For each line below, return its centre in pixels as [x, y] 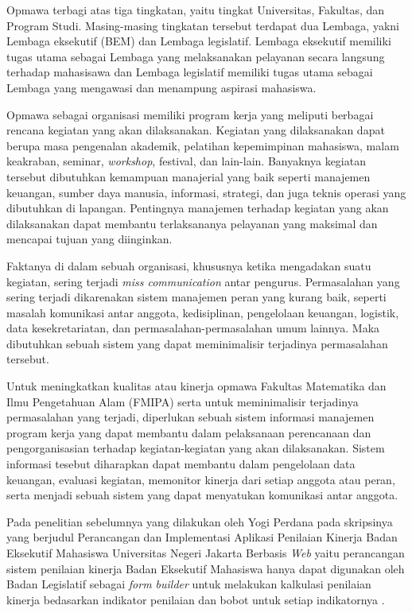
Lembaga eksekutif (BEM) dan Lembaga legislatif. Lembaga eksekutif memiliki [199, 41]
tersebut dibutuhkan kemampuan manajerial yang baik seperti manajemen [189, 176]
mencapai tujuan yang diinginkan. [89, 239]
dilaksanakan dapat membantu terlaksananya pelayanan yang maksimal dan [192, 223]
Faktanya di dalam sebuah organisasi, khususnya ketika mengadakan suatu [189, 265]
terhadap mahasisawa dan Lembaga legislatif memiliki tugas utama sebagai [190, 72]
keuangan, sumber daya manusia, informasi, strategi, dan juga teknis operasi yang [206, 192]
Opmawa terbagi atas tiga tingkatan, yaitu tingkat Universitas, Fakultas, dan [196, 10]
